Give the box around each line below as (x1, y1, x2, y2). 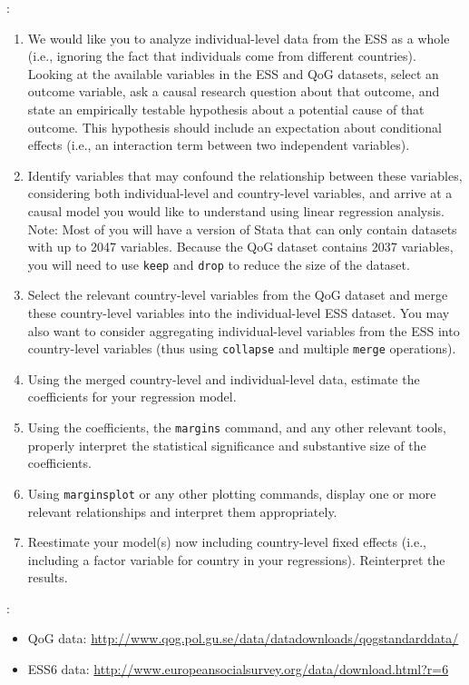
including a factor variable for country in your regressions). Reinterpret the (27, 550, 445, 569)
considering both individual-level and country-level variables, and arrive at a (27, 184, 453, 203)
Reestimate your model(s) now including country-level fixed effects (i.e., (27, 532, 426, 551)
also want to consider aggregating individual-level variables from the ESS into (27, 321, 460, 340)
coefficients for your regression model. (27, 387, 237, 406)
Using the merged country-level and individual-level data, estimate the (27, 369, 420, 388)
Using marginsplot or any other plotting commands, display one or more (27, 483, 436, 502)
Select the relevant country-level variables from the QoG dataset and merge (27, 285, 448, 304)
